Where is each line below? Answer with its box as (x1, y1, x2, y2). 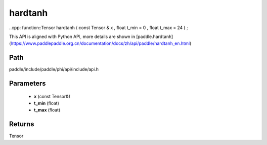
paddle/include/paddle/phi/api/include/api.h (9, 67, 99, 72)
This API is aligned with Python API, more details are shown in (9, 34, 135, 39)
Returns (9, 120, 35, 128)
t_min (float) (34, 100, 59, 106)
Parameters (9, 79, 46, 88)
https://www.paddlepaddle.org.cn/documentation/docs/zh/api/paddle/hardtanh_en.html (10, 40, 190, 46)
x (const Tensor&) (34, 93, 71, 99)
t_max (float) (34, 107, 60, 113)
